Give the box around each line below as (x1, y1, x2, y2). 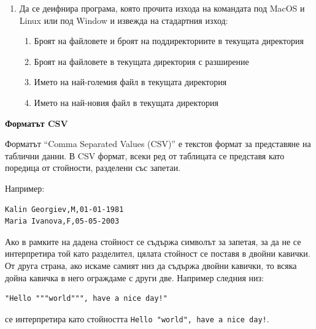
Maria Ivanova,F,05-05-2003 (5, 217, 120, 226)
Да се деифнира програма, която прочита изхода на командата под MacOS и (19, 2, 305, 14)
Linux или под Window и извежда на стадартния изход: (19, 13, 228, 26)
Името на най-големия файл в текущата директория (34, 75, 227, 88)
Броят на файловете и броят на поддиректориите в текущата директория (34, 34, 304, 47)
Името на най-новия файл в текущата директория (34, 96, 219, 108)
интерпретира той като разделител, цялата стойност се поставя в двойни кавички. (5, 247, 310, 260)
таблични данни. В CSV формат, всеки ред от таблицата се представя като (5, 149, 285, 162)
